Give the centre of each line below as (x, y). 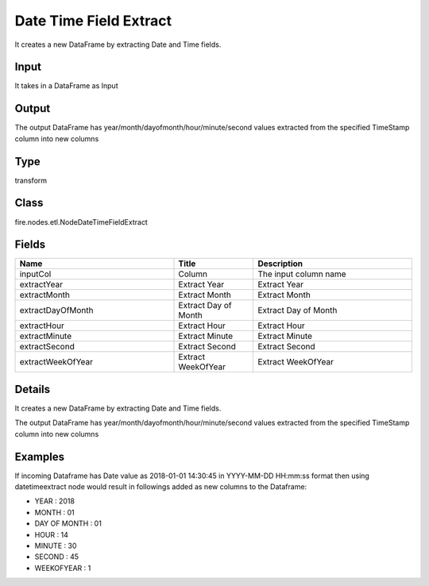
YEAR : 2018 (55, 501)
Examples (40, 457)
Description (280, 264)
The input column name (302, 274)
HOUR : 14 (52, 534)
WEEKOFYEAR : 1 (63, 568)
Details (33, 389)
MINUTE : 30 (56, 546)
